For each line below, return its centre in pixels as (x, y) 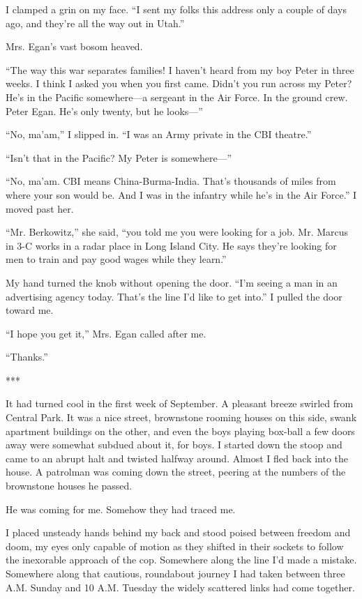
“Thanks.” (27, 357)
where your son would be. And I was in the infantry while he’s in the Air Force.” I (181, 194)
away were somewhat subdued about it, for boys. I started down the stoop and (174, 445)
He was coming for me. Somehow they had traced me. (121, 509)
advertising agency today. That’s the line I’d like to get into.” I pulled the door (174, 296)
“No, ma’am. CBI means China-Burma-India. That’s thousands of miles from (171, 181)
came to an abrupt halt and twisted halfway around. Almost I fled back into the (177, 458)
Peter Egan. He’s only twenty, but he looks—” (104, 111)
